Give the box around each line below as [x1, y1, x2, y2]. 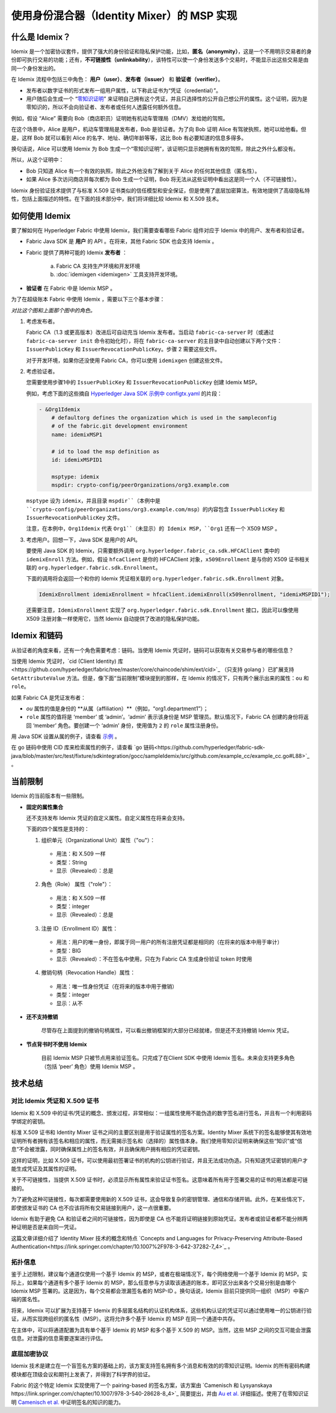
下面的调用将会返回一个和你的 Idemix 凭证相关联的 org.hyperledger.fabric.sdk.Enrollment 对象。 [26, 575, 287, 582]
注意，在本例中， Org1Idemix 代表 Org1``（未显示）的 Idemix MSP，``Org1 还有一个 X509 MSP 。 [26, 525, 281, 532]
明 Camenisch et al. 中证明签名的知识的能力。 [11, 1399, 124, 1406]
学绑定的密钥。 [11, 1118, 48, 1125]
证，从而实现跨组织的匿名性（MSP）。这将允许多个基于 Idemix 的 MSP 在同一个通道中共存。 [11, 1315, 239, 1323]
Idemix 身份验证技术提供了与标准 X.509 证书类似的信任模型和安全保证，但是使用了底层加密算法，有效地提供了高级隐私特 [11, 186, 310, 194]
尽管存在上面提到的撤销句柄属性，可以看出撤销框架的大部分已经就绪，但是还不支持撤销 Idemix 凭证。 [41, 1027, 293, 1034]
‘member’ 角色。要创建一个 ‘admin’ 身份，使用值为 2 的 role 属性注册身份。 [32, 722, 222, 729]
